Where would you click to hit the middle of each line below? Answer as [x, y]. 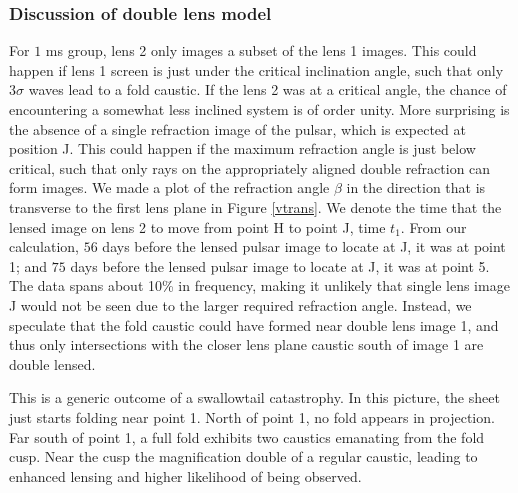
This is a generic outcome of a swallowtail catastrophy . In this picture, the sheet [254, 397]
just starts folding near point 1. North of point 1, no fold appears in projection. [252, 416]
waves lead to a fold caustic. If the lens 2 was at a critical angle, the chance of [267, 89]
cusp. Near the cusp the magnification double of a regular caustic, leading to [243, 456]
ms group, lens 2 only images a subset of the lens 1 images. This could [261, 50]
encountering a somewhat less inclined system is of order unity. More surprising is [259, 109]
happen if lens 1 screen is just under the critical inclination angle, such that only [256, 69]
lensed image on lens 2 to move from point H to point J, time [197, 226]
